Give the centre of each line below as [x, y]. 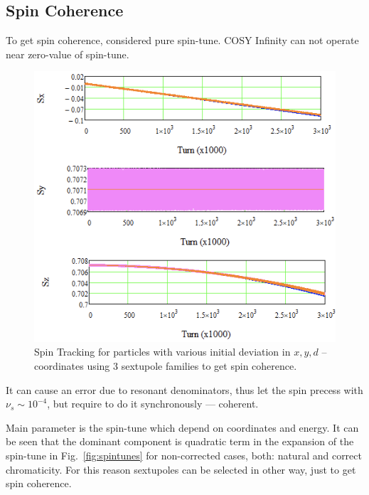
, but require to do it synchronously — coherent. [153, 404]
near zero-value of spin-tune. [68, 54]
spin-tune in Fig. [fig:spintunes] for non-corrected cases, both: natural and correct [184, 456]
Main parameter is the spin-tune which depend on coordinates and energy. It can [182, 427]
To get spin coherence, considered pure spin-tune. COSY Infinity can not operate [182, 40]
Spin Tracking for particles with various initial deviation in [162, 352]
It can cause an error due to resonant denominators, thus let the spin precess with [184, 389]
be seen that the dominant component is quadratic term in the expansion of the [180, 441]
